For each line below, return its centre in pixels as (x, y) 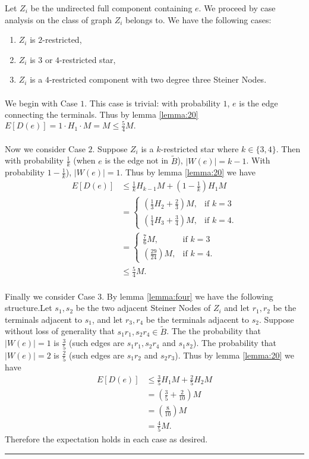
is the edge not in (137, 160)
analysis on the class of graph (59, 19)
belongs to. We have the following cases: (198, 19)
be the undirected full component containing (111, 8)
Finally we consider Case (50, 296)
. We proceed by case (237, 8)
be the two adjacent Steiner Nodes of (143, 308)
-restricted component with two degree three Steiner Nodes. (158, 79)
